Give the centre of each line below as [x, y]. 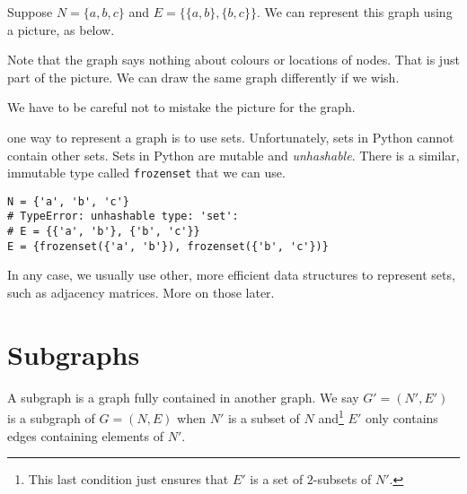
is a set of [277, 479]
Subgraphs [74, 354]
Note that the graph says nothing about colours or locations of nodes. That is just [233, 60]
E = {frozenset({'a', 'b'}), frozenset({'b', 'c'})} [168, 246]
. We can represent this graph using [354, 12]
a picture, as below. [61, 29]
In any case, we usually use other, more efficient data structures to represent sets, [231, 275]
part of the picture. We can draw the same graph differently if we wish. [203, 77]
